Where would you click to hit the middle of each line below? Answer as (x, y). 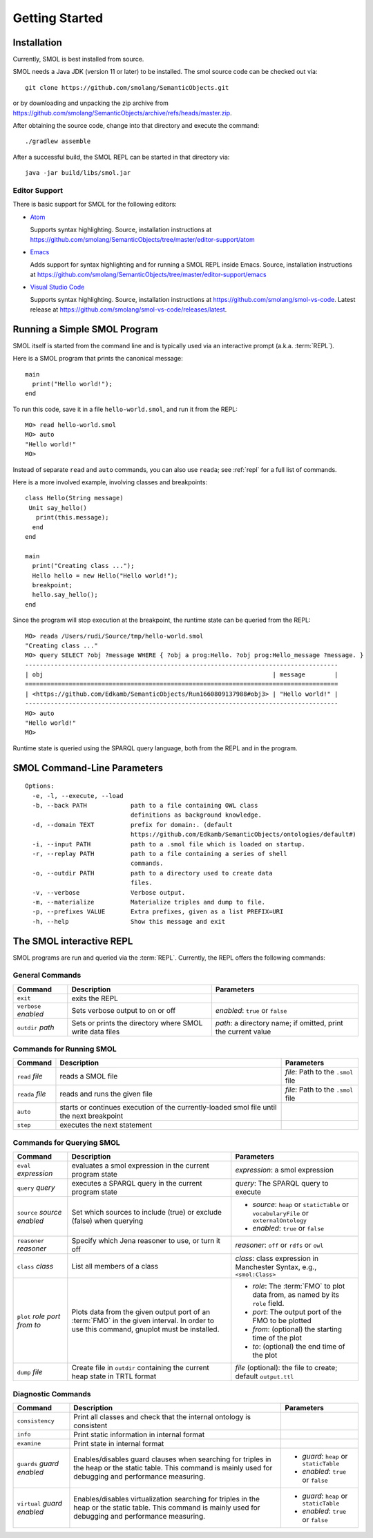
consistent (90, 1425)
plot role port (39, 1316)
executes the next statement (106, 1125)
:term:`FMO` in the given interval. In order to (143, 1321)
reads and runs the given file (106, 1094)
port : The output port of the (297, 1312)
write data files (96, 1032)
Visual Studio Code (57, 287)
